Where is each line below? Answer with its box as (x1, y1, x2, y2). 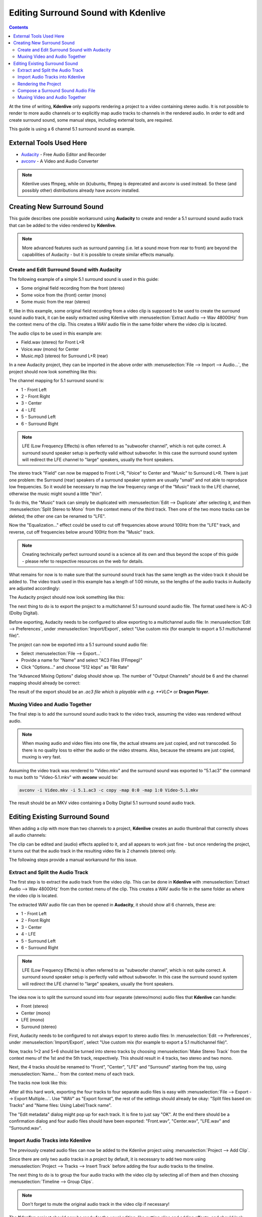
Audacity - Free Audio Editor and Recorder (21, 151, 106, 157)
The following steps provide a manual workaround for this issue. (9, 857, 138, 863)
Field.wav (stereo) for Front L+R (21, 339, 84, 345)
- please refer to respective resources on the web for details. (22, 558, 144, 564)
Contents (9, 24, 29, 30)
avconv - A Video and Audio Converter (21, 158, 99, 164)
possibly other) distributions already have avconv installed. (22, 187, 140, 193)
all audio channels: (9, 832, 47, 838)
